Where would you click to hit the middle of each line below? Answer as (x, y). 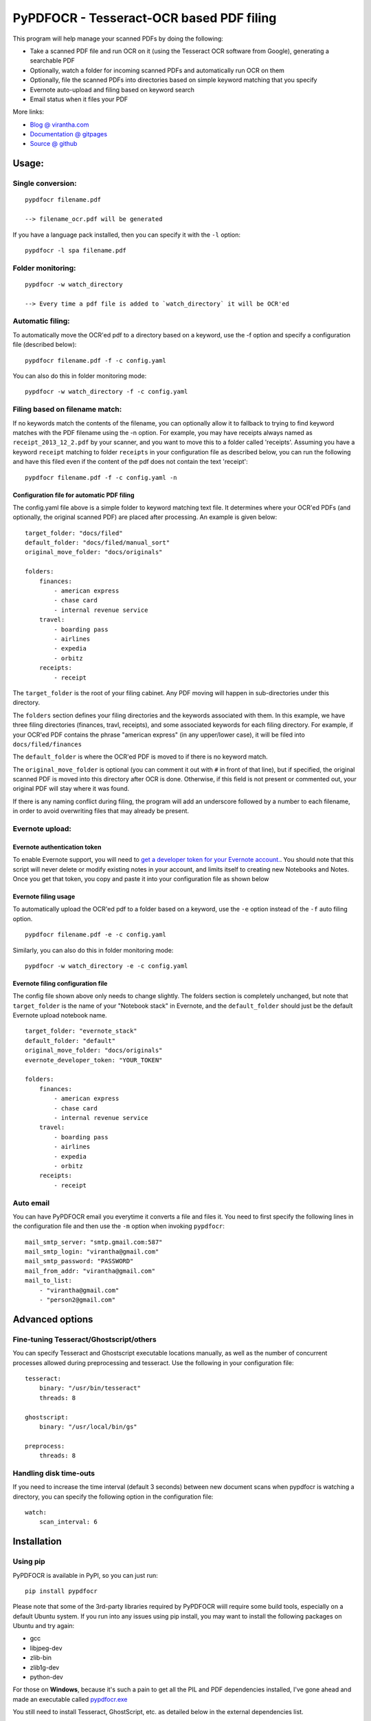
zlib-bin (41, 1658)
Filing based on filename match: (67, 410)
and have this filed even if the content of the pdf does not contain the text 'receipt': (131, 462)
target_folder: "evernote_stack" (81, 1031)
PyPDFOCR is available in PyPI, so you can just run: (85, 1575)
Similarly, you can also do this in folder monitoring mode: (93, 950)
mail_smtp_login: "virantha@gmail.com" (92, 1252)
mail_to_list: (48, 1281)
